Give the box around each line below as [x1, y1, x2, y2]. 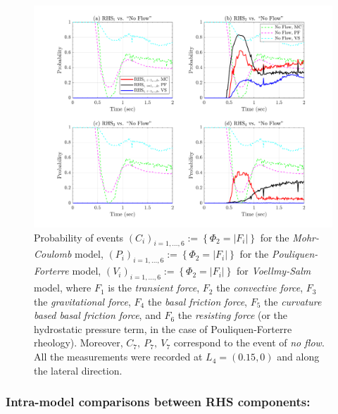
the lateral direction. [34, 363, 123, 377]
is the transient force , [108, 280, 200, 295]
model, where [34, 280, 92, 295]
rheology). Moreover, [34, 335, 123, 350]
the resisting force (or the [177, 308, 288, 322]
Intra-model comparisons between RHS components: [6, 393, 311, 410]
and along [277, 349, 320, 364]
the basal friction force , [147, 294, 248, 308]
